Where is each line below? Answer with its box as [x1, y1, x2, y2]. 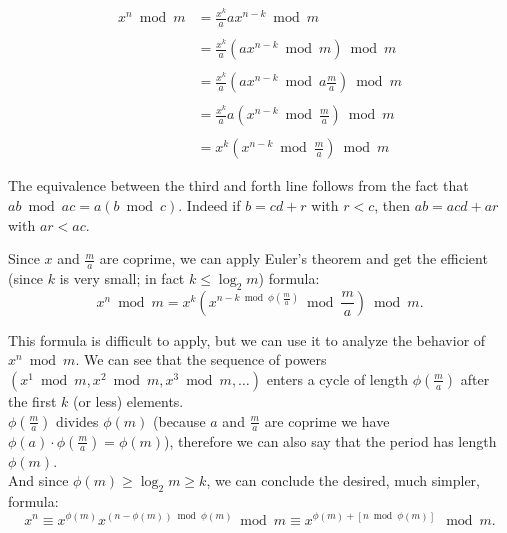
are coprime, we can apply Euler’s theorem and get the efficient [99, 248, 488, 269]
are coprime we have [264, 410, 390, 431]
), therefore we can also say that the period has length [164, 430, 497, 451]
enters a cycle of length [266, 368, 408, 389]
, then [374, 194, 411, 215]
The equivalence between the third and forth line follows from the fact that [8, 175, 469, 196]
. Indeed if [178, 194, 241, 215]
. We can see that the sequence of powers [75, 349, 327, 370]
